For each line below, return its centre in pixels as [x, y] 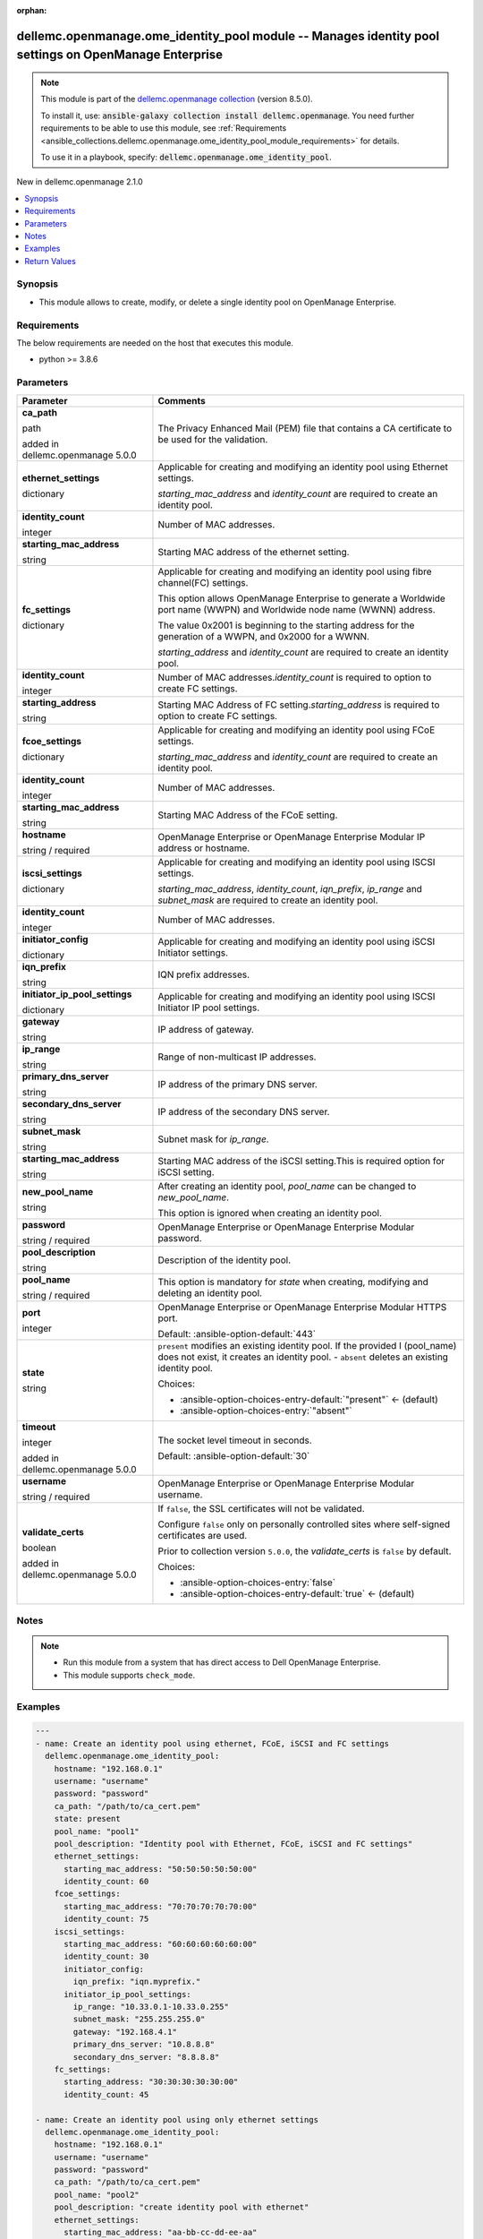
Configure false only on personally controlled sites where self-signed [304, 1524]
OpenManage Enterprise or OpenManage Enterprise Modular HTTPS [302, 1307]
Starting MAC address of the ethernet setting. [254, 552]
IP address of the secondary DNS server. [244, 1111]
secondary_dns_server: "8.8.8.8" [146, 2057]
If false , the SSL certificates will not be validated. [262, 1508]
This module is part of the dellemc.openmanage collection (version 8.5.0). [177, 99]
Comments [182, 400]
